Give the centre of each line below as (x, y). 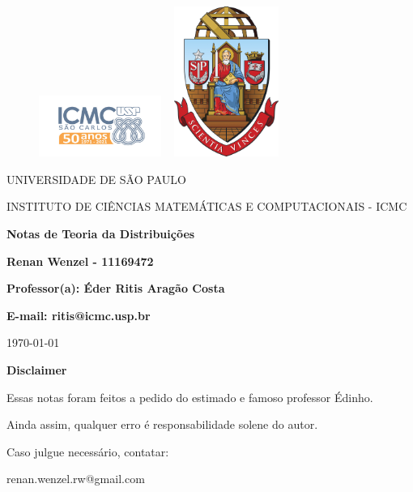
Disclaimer (37, 369)
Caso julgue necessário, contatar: (88, 451)
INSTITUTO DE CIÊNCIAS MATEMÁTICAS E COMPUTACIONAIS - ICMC (207, 206)
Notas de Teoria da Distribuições (101, 233)
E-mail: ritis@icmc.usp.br (79, 315)
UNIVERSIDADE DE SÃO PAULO (96, 179)
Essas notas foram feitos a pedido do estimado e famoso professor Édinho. (190, 397)
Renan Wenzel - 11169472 (80, 261)
